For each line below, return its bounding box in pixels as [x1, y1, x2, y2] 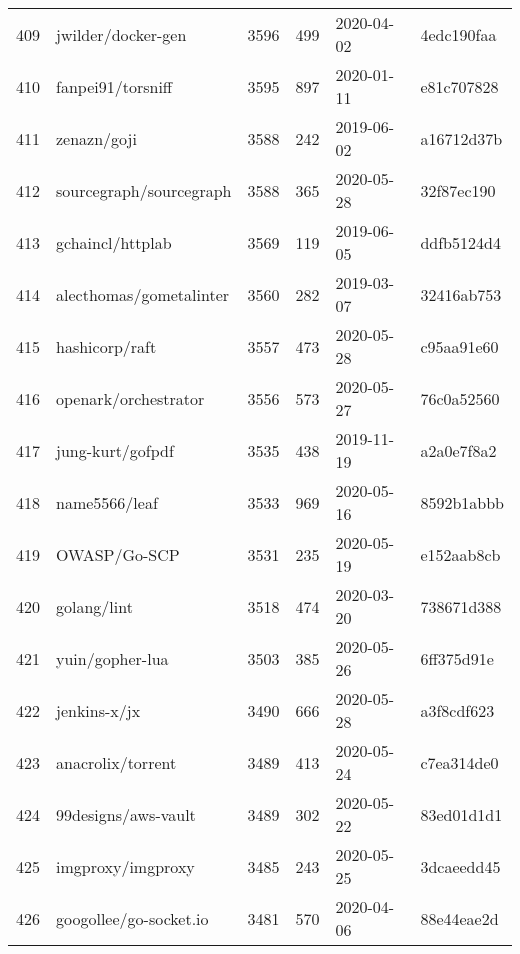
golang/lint [56, 594, 133, 618]
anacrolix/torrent [56, 750, 177, 774]
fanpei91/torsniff [56, 74, 173, 98]
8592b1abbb [420, 490, 504, 514]
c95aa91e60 [420, 334, 499, 358]
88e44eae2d [420, 906, 499, 930]
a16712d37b [420, 126, 503, 150]
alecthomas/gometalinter [56, 282, 230, 306]
